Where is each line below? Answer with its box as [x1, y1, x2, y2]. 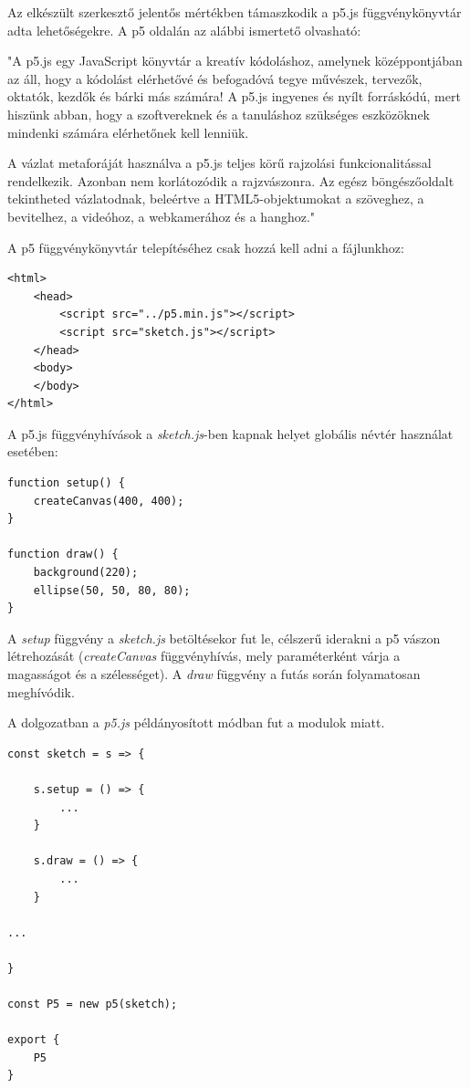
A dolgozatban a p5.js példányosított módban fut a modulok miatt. [7, 713, 385, 732]
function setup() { [7, 476, 125, 490]
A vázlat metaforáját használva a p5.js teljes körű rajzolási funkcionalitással [7, 153, 432, 173]
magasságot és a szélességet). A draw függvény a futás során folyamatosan [7, 664, 421, 683]
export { [7, 1033, 60, 1047]
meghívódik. [7, 682, 75, 701]
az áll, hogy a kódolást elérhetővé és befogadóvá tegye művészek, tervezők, [7, 68, 423, 88]
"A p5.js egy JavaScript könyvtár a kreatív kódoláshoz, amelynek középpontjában [7, 51, 463, 70]
